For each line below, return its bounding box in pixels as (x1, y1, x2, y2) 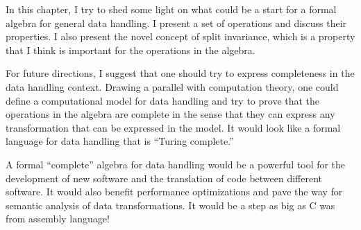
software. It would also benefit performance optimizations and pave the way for (6, 184, 343, 199)
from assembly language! (6, 211, 110, 226)
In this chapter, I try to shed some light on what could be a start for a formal (6, 2, 337, 16)
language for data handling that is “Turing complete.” (6, 134, 234, 148)
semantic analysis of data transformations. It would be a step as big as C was (6, 197, 335, 212)
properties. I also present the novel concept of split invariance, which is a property (6, 29, 355, 44)
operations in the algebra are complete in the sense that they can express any (6, 107, 335, 121)
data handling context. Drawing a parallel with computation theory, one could (6, 79, 339, 94)
